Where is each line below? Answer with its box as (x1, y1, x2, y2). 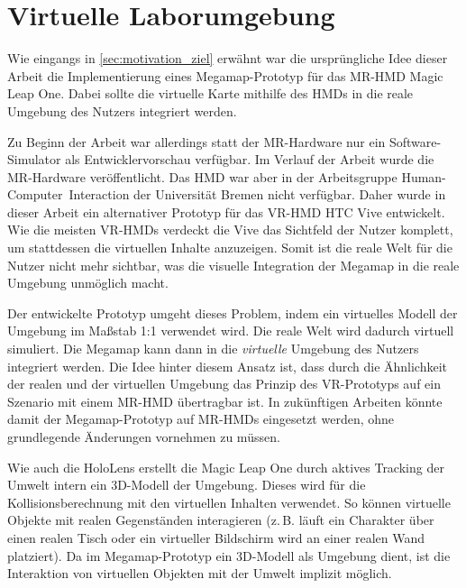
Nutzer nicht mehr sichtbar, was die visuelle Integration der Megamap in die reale (7, 255, 460, 274)
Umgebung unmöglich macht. (7, 273, 169, 292)
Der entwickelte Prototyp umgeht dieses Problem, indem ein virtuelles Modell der (7, 303, 458, 322)
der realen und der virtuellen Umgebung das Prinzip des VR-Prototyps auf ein (7, 374, 441, 393)
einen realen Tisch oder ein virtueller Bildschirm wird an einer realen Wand (7, 528, 425, 547)
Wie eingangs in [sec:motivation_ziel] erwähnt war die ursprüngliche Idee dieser (7, 49, 448, 68)
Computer (7, 185, 63, 204)
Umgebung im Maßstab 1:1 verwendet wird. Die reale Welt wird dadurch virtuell (7, 321, 454, 340)
